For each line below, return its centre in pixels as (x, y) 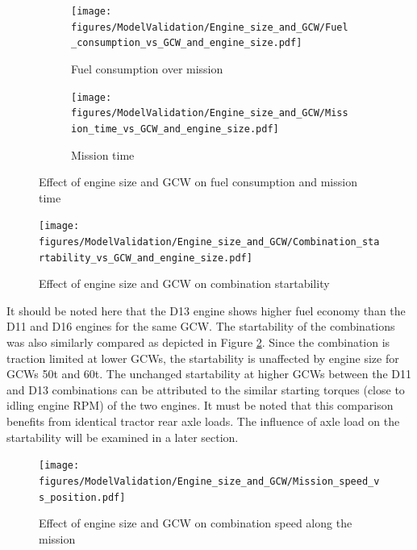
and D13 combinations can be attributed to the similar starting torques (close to (206, 389)
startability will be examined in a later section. (123, 437)
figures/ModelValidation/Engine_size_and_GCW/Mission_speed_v (209, 481)
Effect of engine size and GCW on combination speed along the (196, 523)
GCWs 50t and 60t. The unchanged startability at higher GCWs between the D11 (209, 374)
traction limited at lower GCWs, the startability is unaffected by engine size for (203, 358)
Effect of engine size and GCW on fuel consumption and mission (198, 182)
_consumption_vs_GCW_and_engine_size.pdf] (187, 43)
